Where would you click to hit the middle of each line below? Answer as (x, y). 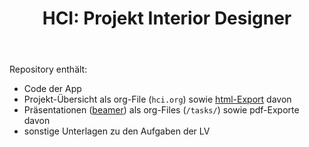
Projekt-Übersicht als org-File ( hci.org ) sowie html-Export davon (157, 99)
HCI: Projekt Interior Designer (167, 18)
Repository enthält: (48, 69)
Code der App (52, 89)
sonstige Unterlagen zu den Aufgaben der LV (117, 131)
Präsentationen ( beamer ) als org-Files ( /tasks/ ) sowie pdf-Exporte (161, 110)
